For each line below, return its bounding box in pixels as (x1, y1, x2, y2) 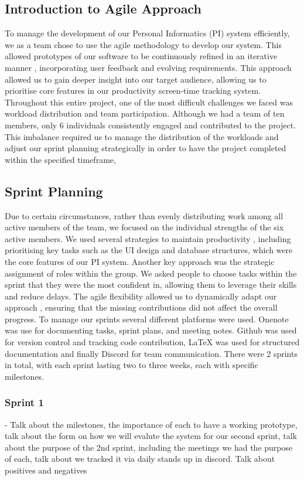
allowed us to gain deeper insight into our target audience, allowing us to (5, 73, 267, 85)
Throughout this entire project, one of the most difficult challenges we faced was (5, 96, 293, 108)
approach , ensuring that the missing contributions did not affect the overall (5, 301, 278, 314)
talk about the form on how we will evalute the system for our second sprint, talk (5, 430, 297, 442)
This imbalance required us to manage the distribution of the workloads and (5, 130, 279, 142)
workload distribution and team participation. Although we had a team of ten (5, 107, 285, 120)
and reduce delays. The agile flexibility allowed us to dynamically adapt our (5, 290, 277, 302)
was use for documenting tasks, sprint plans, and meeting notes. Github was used (5, 324, 297, 336)
